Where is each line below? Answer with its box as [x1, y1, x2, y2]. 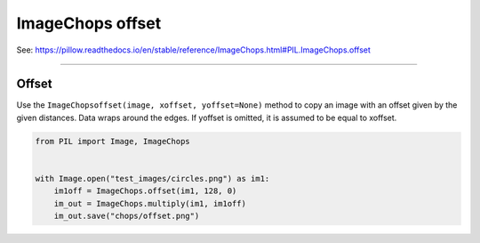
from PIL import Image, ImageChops [35, 136, 190, 146]
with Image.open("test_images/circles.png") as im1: [35, 174, 270, 183]
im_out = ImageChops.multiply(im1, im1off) [53, 198, 246, 208]
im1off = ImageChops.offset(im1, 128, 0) [53, 186, 237, 196]
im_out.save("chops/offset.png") [53, 211, 200, 222]
